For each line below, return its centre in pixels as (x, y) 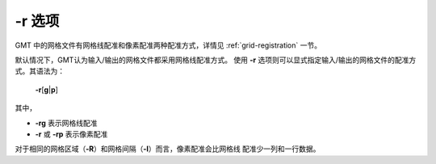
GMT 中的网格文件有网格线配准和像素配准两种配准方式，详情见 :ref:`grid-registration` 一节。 (168, 45)
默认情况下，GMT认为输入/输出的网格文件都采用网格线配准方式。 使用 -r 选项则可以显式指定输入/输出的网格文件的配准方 (216, 60)
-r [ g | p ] (46, 90)
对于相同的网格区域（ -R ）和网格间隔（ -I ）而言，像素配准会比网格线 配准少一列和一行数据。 (168, 149)
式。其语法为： (40, 71)
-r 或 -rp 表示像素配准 (71, 134)
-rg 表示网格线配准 (66, 123)
